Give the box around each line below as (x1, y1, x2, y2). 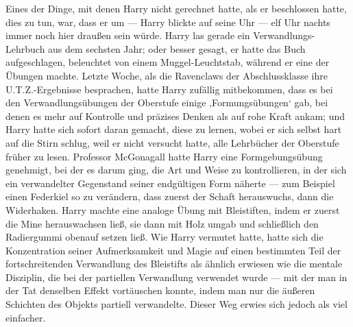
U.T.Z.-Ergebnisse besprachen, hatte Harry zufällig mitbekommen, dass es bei (5, 82, 333, 96)
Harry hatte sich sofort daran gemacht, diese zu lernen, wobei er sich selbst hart (5, 122, 342, 136)
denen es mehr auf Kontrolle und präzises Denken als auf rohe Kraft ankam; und (5, 108, 345, 123)
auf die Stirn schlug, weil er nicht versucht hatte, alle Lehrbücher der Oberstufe (5, 135, 339, 149)
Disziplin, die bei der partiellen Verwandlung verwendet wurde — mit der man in (5, 269, 348, 284)
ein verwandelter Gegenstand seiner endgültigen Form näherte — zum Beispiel (5, 175, 335, 190)
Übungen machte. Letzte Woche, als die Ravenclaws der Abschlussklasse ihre (5, 68, 328, 82)
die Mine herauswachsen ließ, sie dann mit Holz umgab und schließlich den (5, 216, 319, 230)
